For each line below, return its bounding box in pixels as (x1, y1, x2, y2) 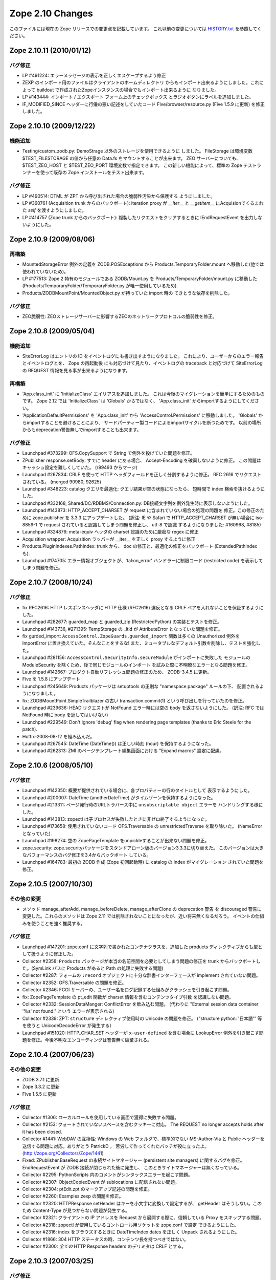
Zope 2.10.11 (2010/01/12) (9, 46, 91, 55)
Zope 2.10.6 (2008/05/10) (9, 761, 94, 770)
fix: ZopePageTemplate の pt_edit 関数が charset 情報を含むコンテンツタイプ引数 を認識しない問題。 (22, 994, 234, 1000)
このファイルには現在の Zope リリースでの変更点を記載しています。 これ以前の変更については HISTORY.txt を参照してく (9, 26, 262, 32)
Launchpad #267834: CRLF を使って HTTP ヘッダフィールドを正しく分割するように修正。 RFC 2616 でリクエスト (22, 472, 262, 478)
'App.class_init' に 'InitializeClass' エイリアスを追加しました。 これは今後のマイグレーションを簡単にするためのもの (22, 391, 265, 397)
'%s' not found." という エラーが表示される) (22, 1008, 114, 1014)
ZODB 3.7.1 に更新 (22, 1077, 60, 1083)
